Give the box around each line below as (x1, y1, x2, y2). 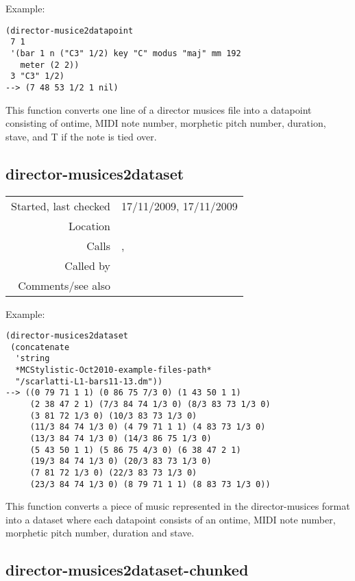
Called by (64, 257, 111, 273)
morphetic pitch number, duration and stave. (5, 526, 195, 540)
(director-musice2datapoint (5, 25, 134, 36)
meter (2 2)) (20, 60, 79, 70)
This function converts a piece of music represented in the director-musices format (5, 499, 350, 513)
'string (15, 354, 50, 364)
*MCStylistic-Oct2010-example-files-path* (15, 365, 212, 375)
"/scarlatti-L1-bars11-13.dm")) (15, 376, 163, 386)
